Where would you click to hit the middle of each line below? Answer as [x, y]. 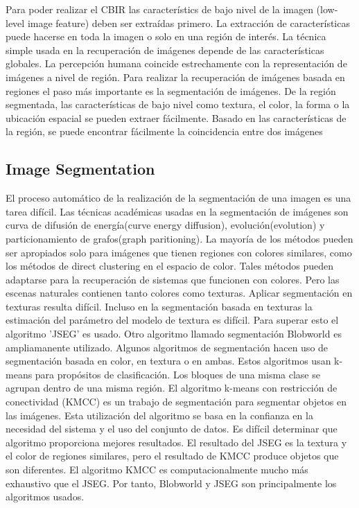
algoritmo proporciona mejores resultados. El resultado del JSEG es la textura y [176, 442]
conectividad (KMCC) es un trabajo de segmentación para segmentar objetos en [176, 402]
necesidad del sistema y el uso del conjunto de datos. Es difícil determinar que [172, 429]
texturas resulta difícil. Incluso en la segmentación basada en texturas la [159, 306]
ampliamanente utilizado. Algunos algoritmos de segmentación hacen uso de [167, 347]
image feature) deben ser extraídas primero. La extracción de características [189, 23]
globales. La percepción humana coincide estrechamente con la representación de [176, 63]
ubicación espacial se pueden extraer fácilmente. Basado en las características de [176, 117]
